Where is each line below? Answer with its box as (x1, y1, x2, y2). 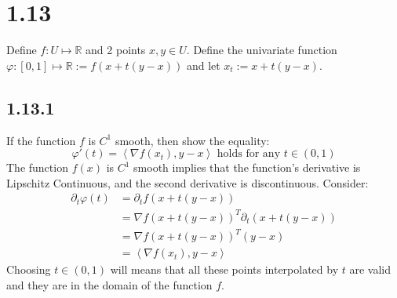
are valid (349, 261, 391, 278)
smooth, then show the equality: (115, 132, 270, 148)
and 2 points (86, 42, 146, 58)
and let (186, 56, 220, 73)
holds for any (217, 148, 281, 160)
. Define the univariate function (186, 42, 337, 58)
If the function (6, 132, 76, 148)
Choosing (6, 261, 51, 278)
